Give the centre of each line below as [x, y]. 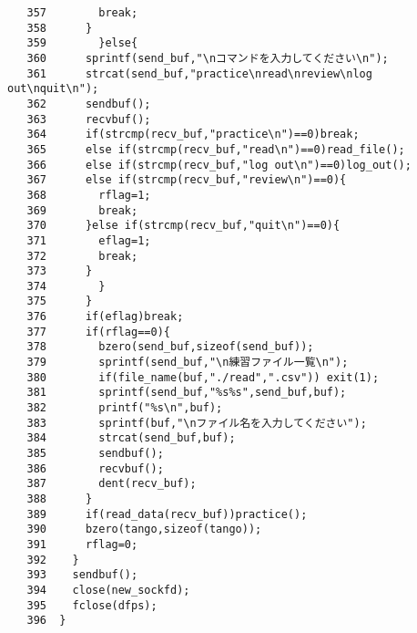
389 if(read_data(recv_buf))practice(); [167, 514]
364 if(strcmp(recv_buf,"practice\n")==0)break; [193, 135]
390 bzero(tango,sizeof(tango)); [144, 529]
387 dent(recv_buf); [112, 484]
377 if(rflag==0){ [98, 332]
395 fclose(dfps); [92, 605]
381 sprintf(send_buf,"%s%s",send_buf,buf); [187, 393]
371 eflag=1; [89, 240]
